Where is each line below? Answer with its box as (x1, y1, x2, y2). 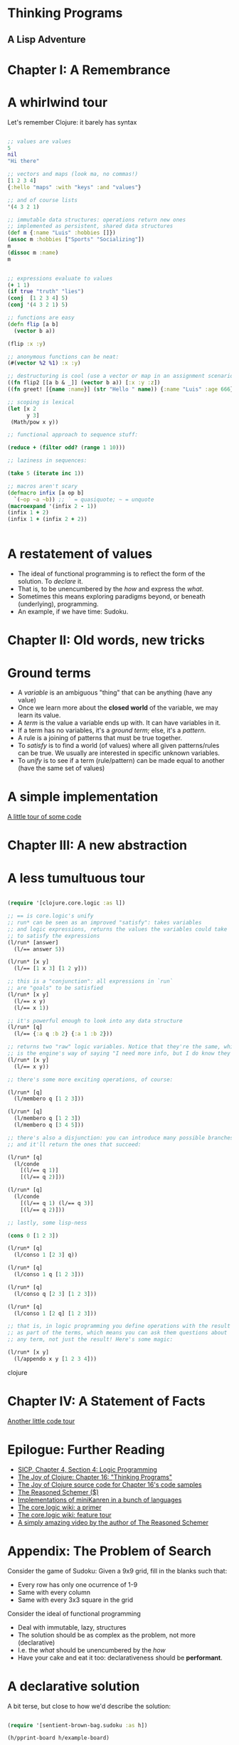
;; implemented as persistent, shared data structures (7, 223, 174, 230)
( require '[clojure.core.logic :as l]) (7, 900, 126, 907)
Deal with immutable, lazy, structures (17, 1623, 127, 1631)
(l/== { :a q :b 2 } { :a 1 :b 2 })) (14, 1030, 113, 1038)
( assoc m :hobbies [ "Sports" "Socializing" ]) (7, 236, 144, 243)
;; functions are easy (7, 315, 75, 322)
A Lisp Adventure (7, 33, 86, 46)
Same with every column (17, 1588, 91, 1596)
